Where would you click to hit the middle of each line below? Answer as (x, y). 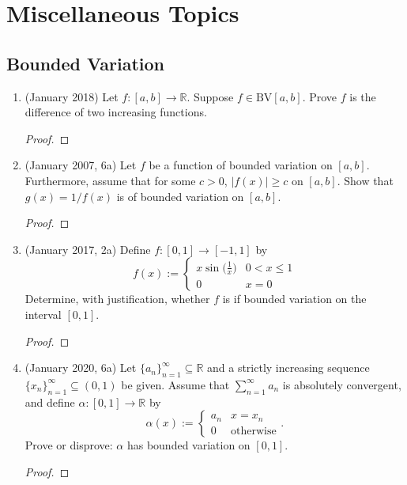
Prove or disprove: (69, 445)
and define (50, 402)
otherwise (254, 431)
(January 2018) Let (72, 96)
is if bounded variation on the (294, 299)
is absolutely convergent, (342, 384)
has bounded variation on (188, 445)
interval (43, 314)
